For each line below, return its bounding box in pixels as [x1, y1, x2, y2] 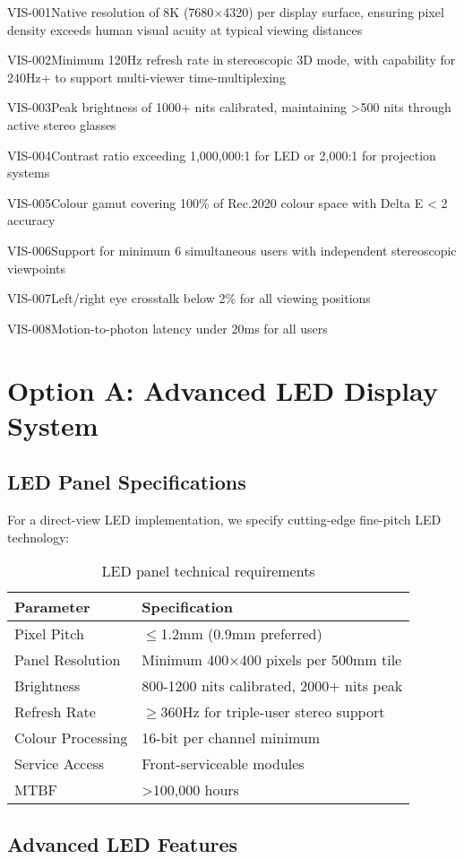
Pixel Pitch [14, 623, 84, 645]
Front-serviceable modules [142, 753, 305, 775]
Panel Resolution [14, 649, 121, 671]
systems [7, 163, 50, 182]
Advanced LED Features [7, 829, 238, 857]
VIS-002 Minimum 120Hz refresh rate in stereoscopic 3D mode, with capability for [7, 50, 456, 69]
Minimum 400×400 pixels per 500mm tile [142, 649, 402, 671]
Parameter [14, 596, 90, 618]
